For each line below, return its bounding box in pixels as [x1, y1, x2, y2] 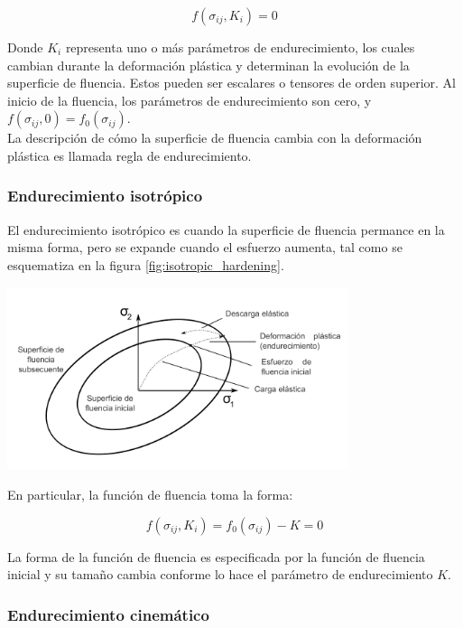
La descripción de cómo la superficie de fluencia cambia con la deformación [7, 128, 422, 147]
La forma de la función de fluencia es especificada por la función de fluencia [7, 547, 425, 566]
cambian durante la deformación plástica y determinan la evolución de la [7, 55, 410, 74]
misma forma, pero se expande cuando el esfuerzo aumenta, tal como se [7, 238, 403, 257]
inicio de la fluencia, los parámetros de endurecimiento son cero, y [7, 90, 372, 109]
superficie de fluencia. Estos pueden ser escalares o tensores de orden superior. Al [7, 73, 456, 92]
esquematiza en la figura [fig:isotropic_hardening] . [7, 255, 284, 274]
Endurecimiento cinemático [7, 603, 209, 625]
